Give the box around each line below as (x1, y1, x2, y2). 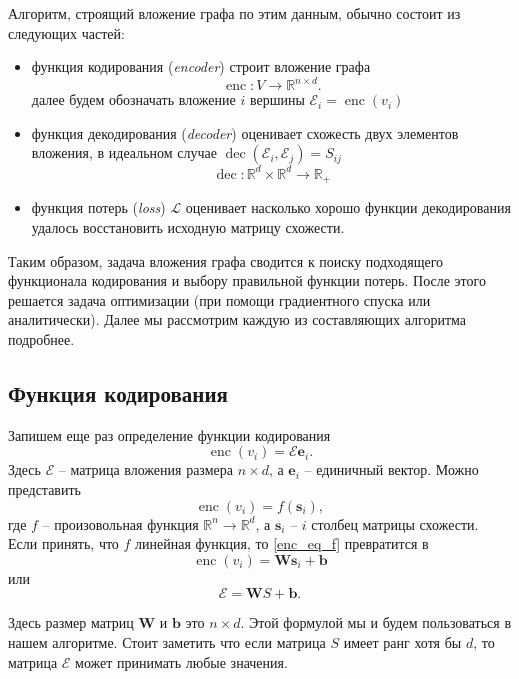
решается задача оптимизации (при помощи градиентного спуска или (8, 289, 431, 310)
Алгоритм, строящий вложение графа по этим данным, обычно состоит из (8, 3, 461, 23)
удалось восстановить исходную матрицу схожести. (31, 217, 345, 238)
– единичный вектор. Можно (304, 459, 479, 480)
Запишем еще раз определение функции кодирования (8, 424, 331, 445)
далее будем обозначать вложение (31, 89, 236, 110)
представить (8, 478, 81, 499)
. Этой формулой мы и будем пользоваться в (240, 612, 512, 633)
